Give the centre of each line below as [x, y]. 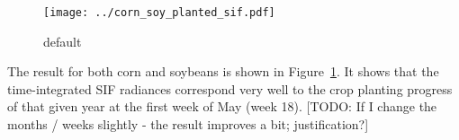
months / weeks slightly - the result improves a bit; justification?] [188, 124]
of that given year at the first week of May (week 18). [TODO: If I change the [222, 106]
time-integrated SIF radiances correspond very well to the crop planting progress [230, 88]
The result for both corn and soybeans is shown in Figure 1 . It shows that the [223, 71]
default [63, 41]
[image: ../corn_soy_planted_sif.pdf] [159, 13]
